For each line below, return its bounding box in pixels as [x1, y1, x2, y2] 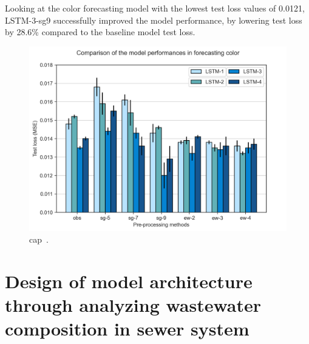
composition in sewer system [5, 316, 250, 341]
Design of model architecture [5, 269, 253, 294]
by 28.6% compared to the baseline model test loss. [5, 25, 195, 38]
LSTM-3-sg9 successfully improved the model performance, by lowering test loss [5, 13, 302, 26]
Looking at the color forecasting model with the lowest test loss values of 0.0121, [5, 2, 305, 14]
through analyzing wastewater [5, 292, 262, 317]
